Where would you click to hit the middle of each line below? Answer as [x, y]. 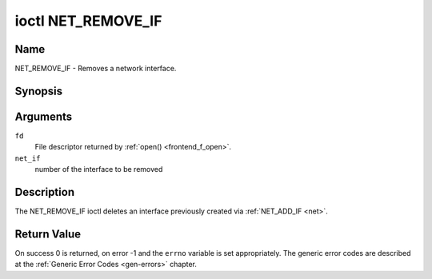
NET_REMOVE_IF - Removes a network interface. [96, 69]
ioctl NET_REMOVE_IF [88, 21]
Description [45, 192]
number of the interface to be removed [99, 169]
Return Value [48, 234]
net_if [28, 158]
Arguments [44, 116]
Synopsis [39, 91]
